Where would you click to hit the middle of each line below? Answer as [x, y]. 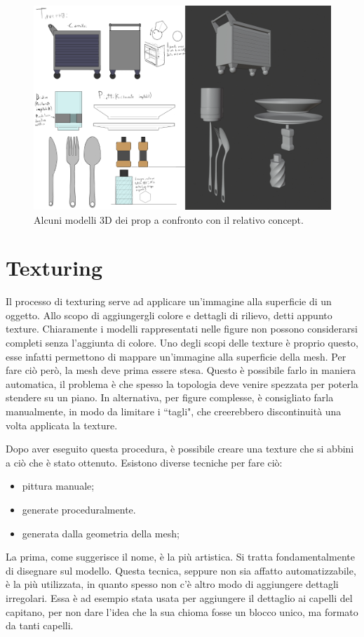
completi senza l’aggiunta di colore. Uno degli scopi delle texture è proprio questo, [182, 343]
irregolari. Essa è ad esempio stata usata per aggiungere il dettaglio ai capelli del [179, 597]
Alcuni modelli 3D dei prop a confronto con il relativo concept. [169, 219]
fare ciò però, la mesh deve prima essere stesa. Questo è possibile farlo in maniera [181, 370]
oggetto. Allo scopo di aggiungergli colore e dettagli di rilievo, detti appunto [169, 315]
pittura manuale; [58, 486]
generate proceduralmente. [79, 509]
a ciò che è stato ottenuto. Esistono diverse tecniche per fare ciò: [144, 462]
